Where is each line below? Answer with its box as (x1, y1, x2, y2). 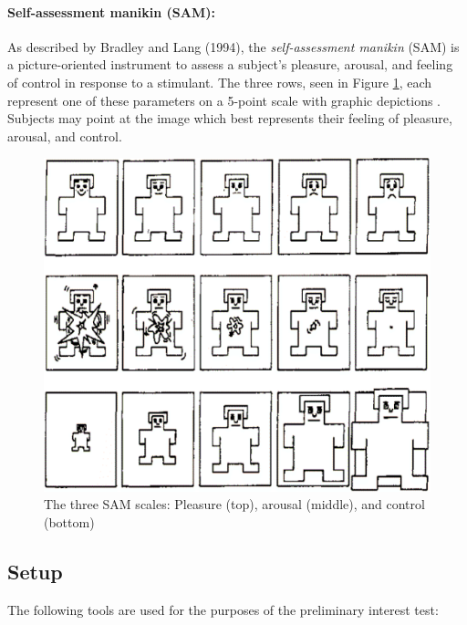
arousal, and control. (7, 126, 122, 145)
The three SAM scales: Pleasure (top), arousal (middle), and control (44, 495, 425, 514)
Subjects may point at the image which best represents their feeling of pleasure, (7, 109, 452, 128)
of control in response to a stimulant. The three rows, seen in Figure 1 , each (7, 72, 432, 91)
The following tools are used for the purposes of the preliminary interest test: (7, 599, 439, 619)
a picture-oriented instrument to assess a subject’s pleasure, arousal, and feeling (7, 55, 453, 74)
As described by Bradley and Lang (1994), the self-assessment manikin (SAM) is (7, 36, 460, 56)
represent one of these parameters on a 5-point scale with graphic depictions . (7, 90, 441, 109)
